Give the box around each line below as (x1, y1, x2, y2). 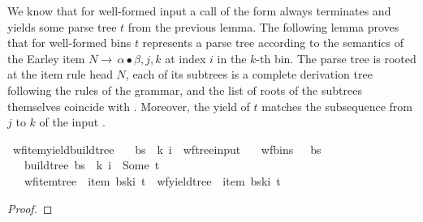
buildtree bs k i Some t (24, 156, 160, 173)
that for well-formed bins (7, 34, 132, 51)
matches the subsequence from (261, 97, 413, 114)
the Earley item (7, 49, 85, 66)
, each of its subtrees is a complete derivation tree (125, 66, 373, 83)
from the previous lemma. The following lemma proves (127, 18, 399, 35)
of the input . (39, 113, 106, 130)
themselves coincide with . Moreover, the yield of (7, 97, 250, 114)
